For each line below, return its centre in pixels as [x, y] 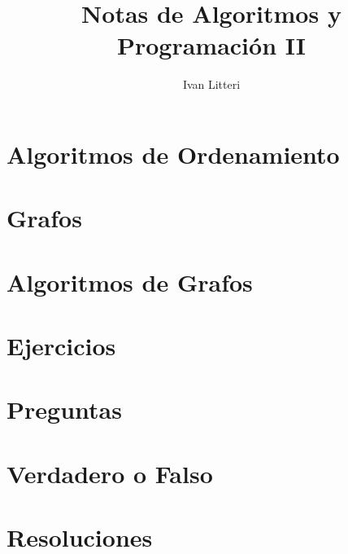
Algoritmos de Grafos [130, 281]
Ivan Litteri [211, 84]
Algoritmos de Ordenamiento [173, 154]
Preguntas [64, 409]
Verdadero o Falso [110, 473]
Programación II [211, 45]
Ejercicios [61, 346]
